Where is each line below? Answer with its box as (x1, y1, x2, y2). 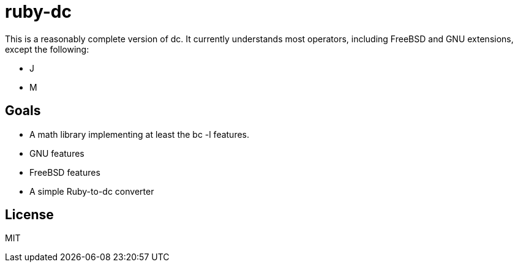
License (5, 207, 54, 223)
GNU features (29, 148, 84, 159)
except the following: (5, 43, 89, 55)
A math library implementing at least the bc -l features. (29, 129, 250, 140)
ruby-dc (5, 1, 72, 22)
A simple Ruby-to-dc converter (29, 186, 154, 197)
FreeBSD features (29, 167, 100, 178)
